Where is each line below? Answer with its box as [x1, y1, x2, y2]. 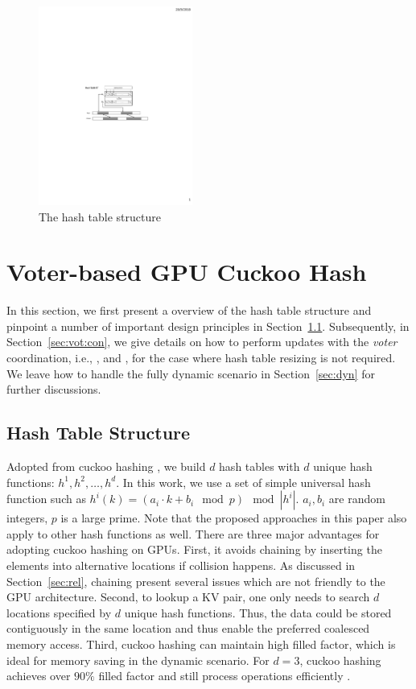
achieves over [6, 667, 71, 684]
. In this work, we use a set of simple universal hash [116, 473, 371, 490]
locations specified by [6, 604, 112, 621]
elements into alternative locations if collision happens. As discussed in [6, 557, 356, 574]
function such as [6, 490, 86, 507]
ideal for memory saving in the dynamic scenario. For [6, 651, 270, 668]
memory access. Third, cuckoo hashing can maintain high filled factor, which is [6, 636, 396, 652]
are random [328, 490, 385, 507]
